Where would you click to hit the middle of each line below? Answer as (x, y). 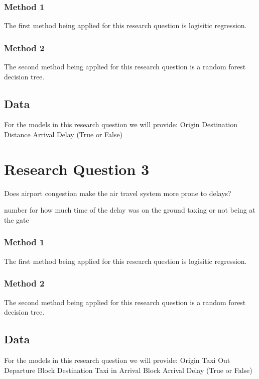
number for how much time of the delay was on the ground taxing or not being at (130, 210)
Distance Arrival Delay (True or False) (63, 134)
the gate (17, 219)
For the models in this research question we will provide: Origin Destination (121, 124)
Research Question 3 (77, 169)
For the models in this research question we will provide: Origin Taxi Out (117, 360)
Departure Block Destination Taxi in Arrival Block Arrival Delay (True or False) (128, 370)
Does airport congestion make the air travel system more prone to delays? (118, 193)
